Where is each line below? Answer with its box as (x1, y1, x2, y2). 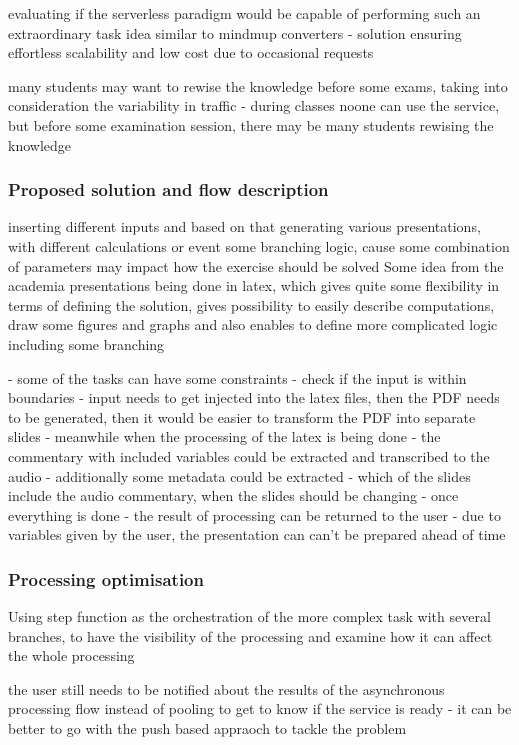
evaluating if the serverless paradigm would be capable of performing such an (8, 3, 481, 23)
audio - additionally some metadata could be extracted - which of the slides (8, 465, 471, 486)
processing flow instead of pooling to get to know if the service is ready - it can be (8, 698, 512, 719)
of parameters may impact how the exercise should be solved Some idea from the (8, 255, 504, 276)
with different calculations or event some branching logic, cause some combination (8, 235, 510, 256)
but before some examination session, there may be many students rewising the (8, 114, 494, 135)
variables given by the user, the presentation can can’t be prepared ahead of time (8, 524, 506, 545)
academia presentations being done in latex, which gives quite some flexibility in (8, 275, 500, 296)
